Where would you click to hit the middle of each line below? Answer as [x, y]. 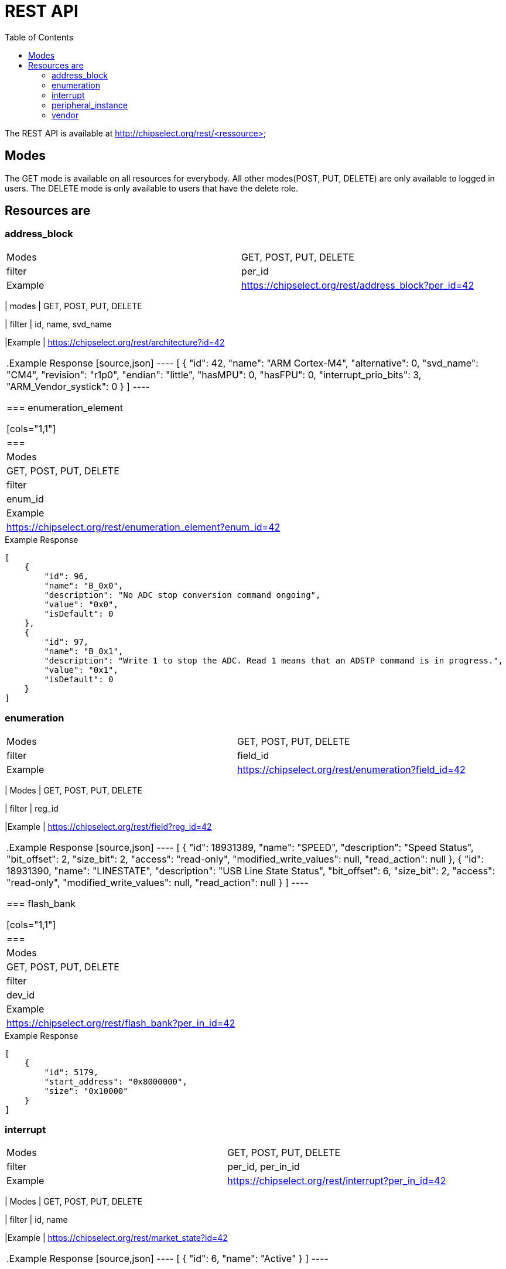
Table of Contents [39, 37]
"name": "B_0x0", [84, 585]
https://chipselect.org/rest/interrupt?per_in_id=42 [337, 1181]
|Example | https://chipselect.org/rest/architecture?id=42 [115, 342]
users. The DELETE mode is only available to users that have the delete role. [151, 188]
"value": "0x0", [81, 604]
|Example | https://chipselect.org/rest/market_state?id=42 [116, 1238]
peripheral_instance [90, 105]
